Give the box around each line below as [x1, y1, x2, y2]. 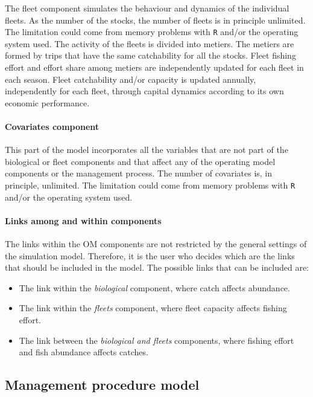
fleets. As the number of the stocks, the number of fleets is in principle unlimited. [5, 13, 306, 26]
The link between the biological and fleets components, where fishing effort [19, 334, 294, 346]
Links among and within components [5, 214, 162, 227]
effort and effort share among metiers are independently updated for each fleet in [5, 61, 304, 74]
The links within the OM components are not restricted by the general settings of [5, 237, 307, 250]
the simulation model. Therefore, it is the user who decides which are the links [5, 249, 295, 262]
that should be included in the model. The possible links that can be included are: [5, 261, 309, 274]
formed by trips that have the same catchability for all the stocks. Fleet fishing [5, 49, 296, 62]
